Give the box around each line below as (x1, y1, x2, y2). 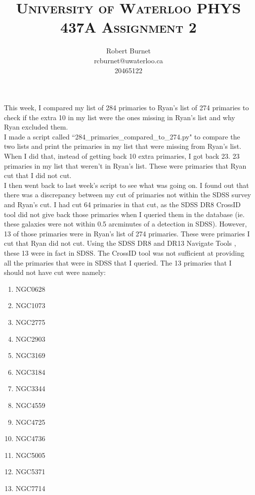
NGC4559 (15, 400, 45, 410)
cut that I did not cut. (4, 170, 72, 180)
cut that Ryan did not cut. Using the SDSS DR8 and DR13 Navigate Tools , (4, 238, 236, 248)
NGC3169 (15, 350, 45, 360)
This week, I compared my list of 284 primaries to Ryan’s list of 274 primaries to (4, 102, 249, 113)
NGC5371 (15, 466, 45, 477)
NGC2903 (15, 333, 45, 344)
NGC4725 (15, 416, 45, 427)
